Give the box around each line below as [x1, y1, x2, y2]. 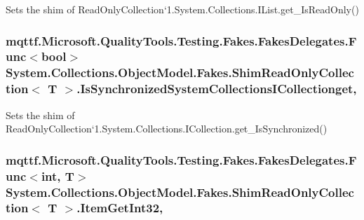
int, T [41, 167, 74, 184]
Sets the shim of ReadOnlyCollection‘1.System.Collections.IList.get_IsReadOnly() [6, 2, 359, 16]
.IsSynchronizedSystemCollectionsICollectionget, [76, 80, 357, 97]
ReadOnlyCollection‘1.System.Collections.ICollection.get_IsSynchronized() [6, 121, 328, 136]
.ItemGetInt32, [76, 199, 163, 216]
